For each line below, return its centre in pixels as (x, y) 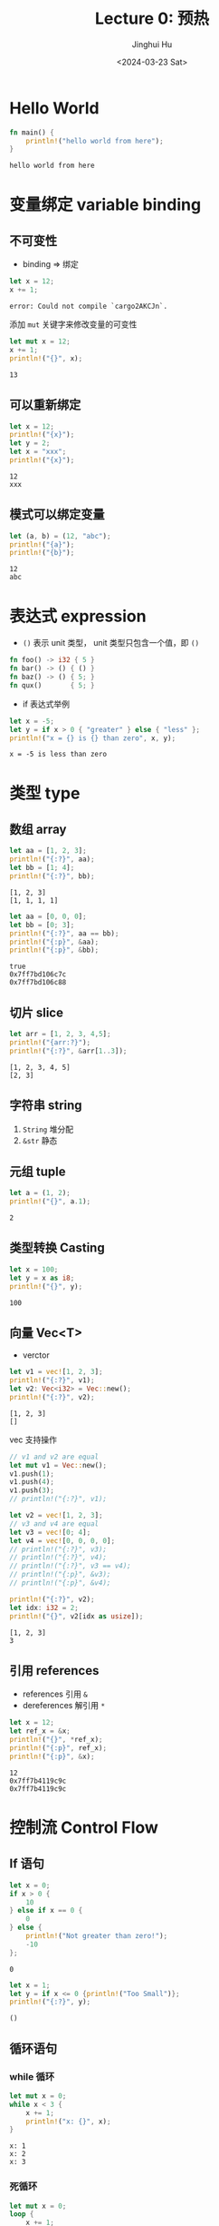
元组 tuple (38, 1171)
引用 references (54, 1671)
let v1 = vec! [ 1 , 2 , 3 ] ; (56, 1372)
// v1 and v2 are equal (54, 1457)
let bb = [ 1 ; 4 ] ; (42, 868)
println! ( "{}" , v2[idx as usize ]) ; (76, 1616)
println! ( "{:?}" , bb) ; (52, 876)
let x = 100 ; (34, 1269)
